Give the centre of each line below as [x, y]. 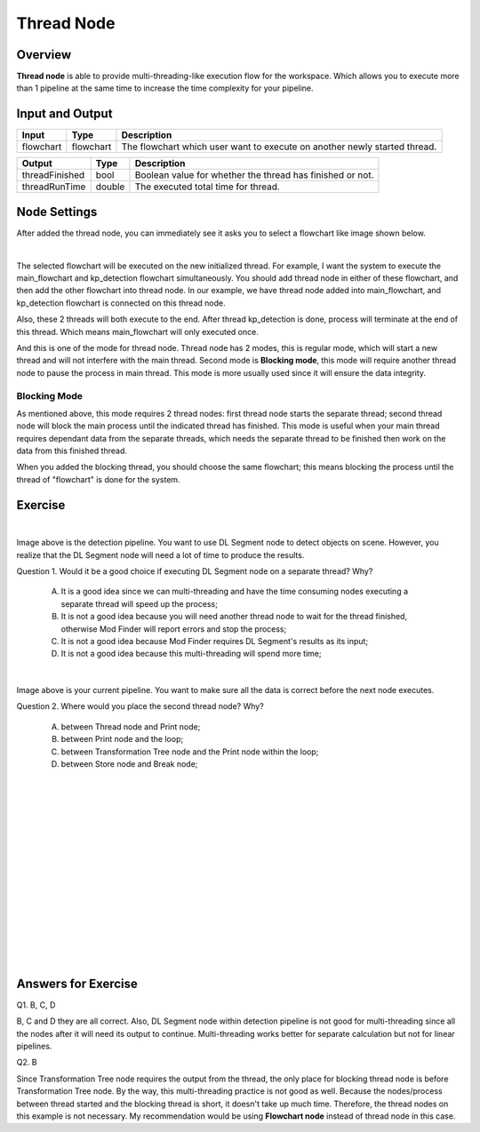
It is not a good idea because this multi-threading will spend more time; [191, 654]
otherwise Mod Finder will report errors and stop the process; [174, 629]
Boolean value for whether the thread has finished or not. [254, 175]
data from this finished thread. [72, 451]
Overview [44, 55]
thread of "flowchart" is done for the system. [99, 479]
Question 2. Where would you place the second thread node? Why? [140, 706]
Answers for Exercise [77, 983]
